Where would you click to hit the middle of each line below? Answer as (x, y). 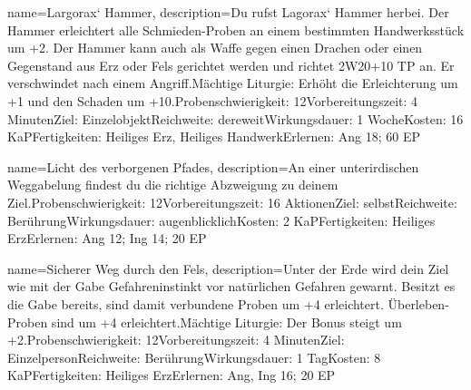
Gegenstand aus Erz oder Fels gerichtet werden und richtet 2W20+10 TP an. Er (231, 65)
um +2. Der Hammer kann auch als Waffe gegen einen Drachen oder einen (215, 48)
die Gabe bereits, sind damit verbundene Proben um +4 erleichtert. (196, 303)
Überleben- (418, 303)
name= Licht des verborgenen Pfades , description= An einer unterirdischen (213, 166)
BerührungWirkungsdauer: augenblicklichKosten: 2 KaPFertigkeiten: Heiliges (221, 220)
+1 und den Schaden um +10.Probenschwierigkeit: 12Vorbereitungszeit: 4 (213, 100)
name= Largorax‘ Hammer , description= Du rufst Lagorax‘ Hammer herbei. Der (228, 12)
